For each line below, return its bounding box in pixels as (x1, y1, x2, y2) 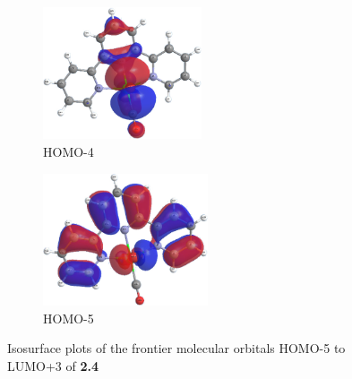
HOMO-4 (43, 142, 94, 160)
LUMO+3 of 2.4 (7, 356, 99, 375)
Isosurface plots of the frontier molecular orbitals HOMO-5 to (7, 339, 346, 357)
